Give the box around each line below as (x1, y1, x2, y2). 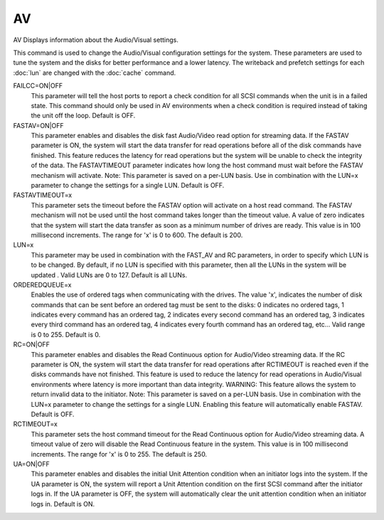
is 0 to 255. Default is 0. (31, 330, 101, 339)
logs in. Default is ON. (31, 499, 95, 508)
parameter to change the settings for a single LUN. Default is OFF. (31, 181, 225, 190)
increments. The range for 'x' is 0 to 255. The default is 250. (31, 450, 208, 458)
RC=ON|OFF (13, 340, 50, 349)
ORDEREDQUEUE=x (13, 280, 72, 289)
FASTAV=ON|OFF (13, 121, 64, 129)
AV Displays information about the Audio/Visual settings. (13, 36, 179, 44)
